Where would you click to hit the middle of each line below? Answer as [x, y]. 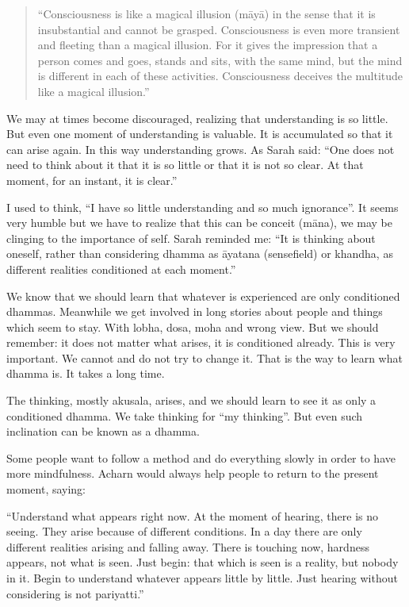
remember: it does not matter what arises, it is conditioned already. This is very [201, 342]
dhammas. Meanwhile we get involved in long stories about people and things [195, 311]
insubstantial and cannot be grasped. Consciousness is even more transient [219, 29]
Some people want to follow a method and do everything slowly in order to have [201, 457]
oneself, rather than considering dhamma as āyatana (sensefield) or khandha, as [200, 254]
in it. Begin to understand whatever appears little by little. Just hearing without [202, 578]
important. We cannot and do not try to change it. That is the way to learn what [204, 357]
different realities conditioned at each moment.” [121, 269]
